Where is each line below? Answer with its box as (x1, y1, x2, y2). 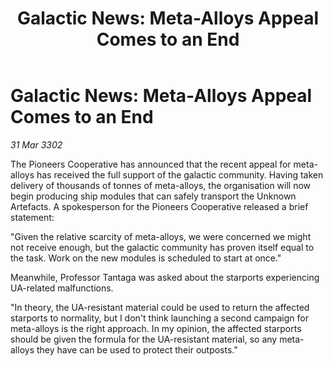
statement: (10, 211, 55, 223)
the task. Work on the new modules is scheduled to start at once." (10, 252, 282, 264)
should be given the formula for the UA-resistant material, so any (10, 333, 278, 345)
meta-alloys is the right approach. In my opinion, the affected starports (10, 322, 302, 334)
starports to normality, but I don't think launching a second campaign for (10, 312, 309, 324)
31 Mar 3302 (10, 138, 63, 151)
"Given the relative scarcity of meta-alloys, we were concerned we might (10, 230, 312, 242)
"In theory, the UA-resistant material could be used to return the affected (10, 301, 310, 313)
